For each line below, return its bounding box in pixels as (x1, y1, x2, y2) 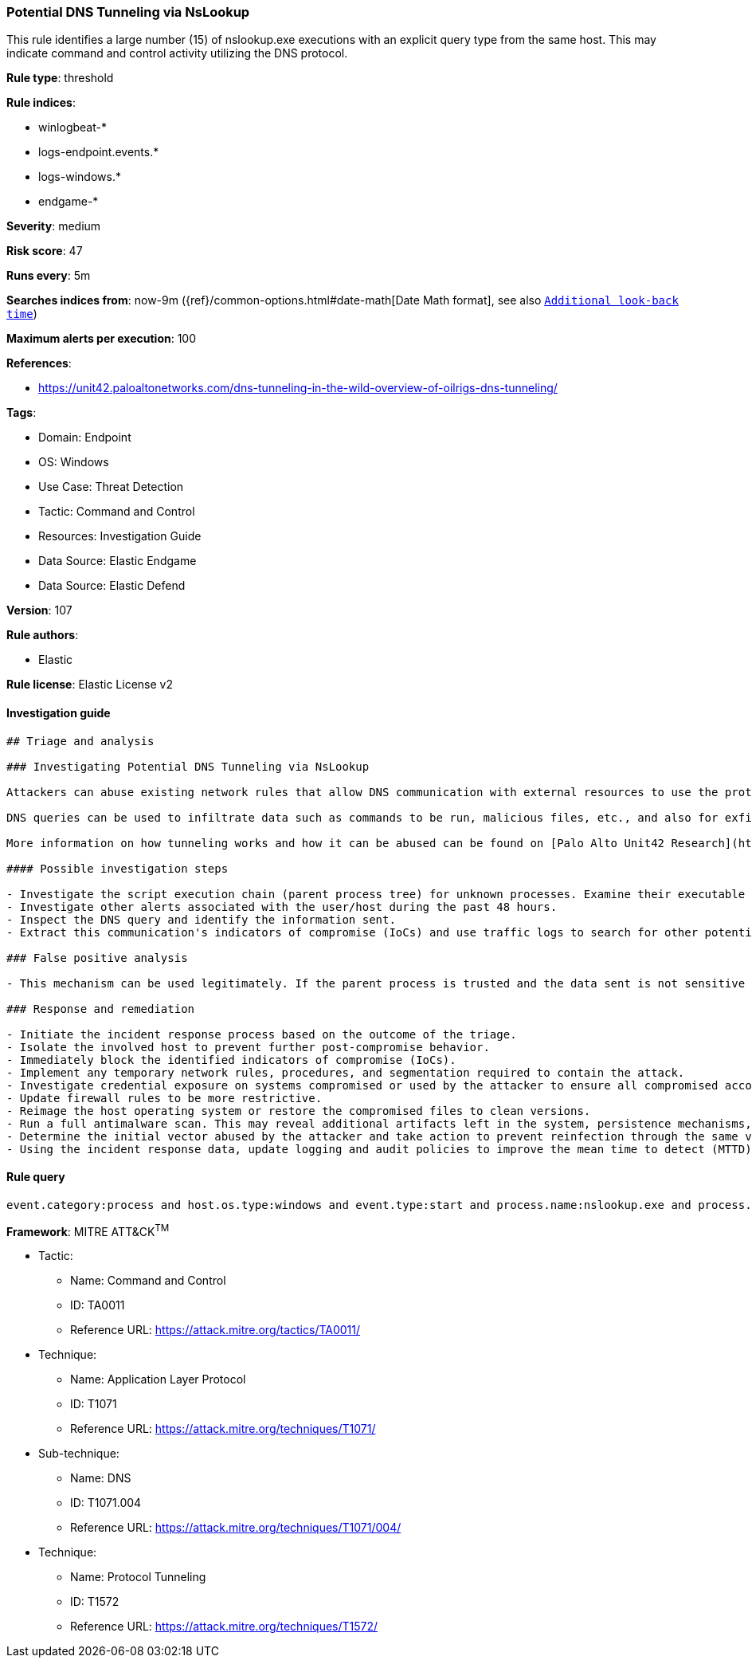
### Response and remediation (6, 1002, 195, 1015)
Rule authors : (6, 628, 79, 642)
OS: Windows (38, 455, 109, 469)
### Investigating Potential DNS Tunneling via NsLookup (6, 759, 370, 773)
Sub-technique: (38, 1446, 119, 1461)
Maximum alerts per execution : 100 (6, 332, 197, 346)
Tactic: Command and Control (38, 504, 195, 519)
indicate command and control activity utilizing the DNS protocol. (6, 46, 348, 61)
